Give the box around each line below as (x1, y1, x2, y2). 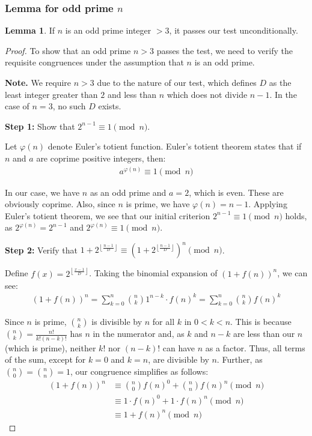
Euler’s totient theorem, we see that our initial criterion (5, 209, 210, 222)
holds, (285, 209, 307, 222)
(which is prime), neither (5, 341, 96, 354)
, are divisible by (148, 353, 209, 366)
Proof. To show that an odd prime (5, 44, 131, 56)
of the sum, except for (5, 353, 86, 366)
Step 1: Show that (5, 120, 75, 132)
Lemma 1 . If (5, 24, 55, 37)
